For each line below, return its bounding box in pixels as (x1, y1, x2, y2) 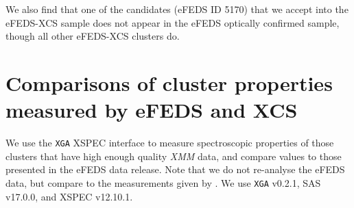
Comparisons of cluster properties (5, 68, 333, 96)
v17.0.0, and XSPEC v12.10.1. (5, 189, 133, 203)
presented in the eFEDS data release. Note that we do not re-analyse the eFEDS (5, 162, 345, 177)
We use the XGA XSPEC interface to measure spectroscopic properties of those (5, 135, 334, 150)
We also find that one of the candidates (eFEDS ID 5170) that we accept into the (5, 2, 349, 16)
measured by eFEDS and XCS (5, 96, 298, 124)
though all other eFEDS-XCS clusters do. (5, 29, 180, 43)
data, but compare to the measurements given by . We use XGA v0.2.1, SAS (5, 175, 321, 190)
